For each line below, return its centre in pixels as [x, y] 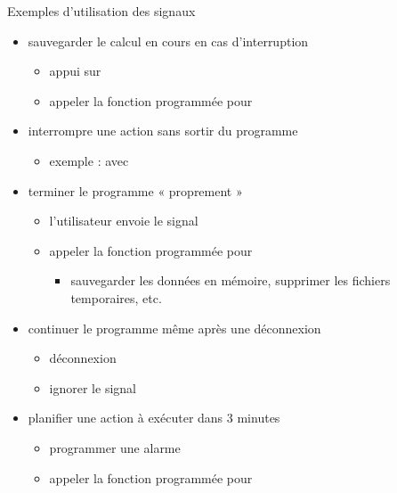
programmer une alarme [115, 447]
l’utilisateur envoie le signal [124, 221]
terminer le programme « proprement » [135, 190]
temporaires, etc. [116, 297]
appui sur [75, 71]
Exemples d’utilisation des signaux [101, 11]
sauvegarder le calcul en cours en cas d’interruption [168, 41]
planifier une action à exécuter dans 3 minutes [154, 418]
